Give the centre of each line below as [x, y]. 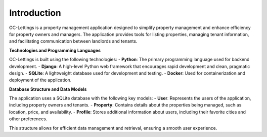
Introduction [35, 13]
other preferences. [28, 119]
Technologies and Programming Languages [55, 50]
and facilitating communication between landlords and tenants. [73, 41]
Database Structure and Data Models [48, 89]
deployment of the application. [40, 80]
